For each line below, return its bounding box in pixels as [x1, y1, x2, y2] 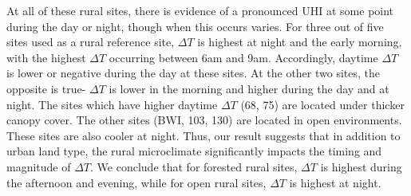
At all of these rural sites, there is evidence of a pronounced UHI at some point [6, 2, 394, 18]
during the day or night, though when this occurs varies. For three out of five [6, 18, 384, 34]
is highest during [320, 158, 402, 174]
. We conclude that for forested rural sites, [90, 158, 298, 174]
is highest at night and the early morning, [197, 33, 402, 50]
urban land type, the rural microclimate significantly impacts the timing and [6, 143, 382, 159]
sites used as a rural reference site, [6, 33, 175, 50]
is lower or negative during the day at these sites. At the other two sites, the [6, 65, 380, 81]
